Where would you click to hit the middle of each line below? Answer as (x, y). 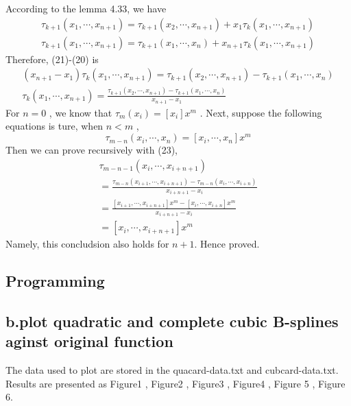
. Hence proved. (227, 244)
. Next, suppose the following (261, 112)
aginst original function (89, 341)
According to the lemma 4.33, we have (86, 8)
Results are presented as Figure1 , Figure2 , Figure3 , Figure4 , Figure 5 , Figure (175, 383)
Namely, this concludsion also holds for (87, 244)
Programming (55, 281)
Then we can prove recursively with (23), (92, 150)
